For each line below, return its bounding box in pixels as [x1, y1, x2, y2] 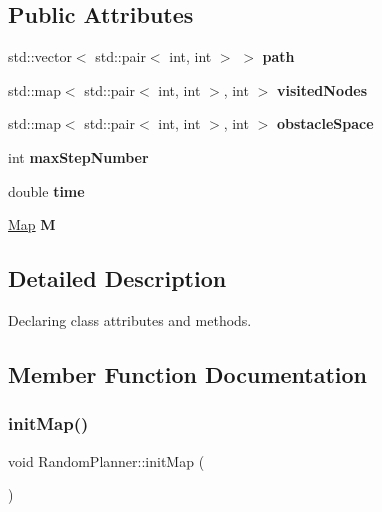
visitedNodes [276, 79, 368, 100]
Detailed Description [8, 263, 227, 294]
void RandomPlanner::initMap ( [8, 450, 205, 471]
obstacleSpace [276, 113, 374, 134]
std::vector [8, 46, 72, 67]
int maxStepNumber [8, 146, 149, 167]
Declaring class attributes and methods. [8, 309, 252, 330]
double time [8, 180, 85, 201]
